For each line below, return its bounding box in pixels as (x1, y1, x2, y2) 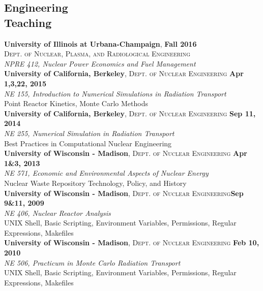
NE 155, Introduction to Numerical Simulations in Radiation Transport (4, 88, 226, 99)
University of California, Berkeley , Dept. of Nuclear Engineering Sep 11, (4, 108, 256, 118)
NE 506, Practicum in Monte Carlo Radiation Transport (4, 257, 181, 268)
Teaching (4, 14, 52, 30)
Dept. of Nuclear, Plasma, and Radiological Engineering (4, 48, 191, 59)
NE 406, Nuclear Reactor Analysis (4, 207, 111, 218)
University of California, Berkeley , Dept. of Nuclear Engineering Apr (4, 68, 244, 79)
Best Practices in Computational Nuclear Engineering (4, 138, 172, 148)
